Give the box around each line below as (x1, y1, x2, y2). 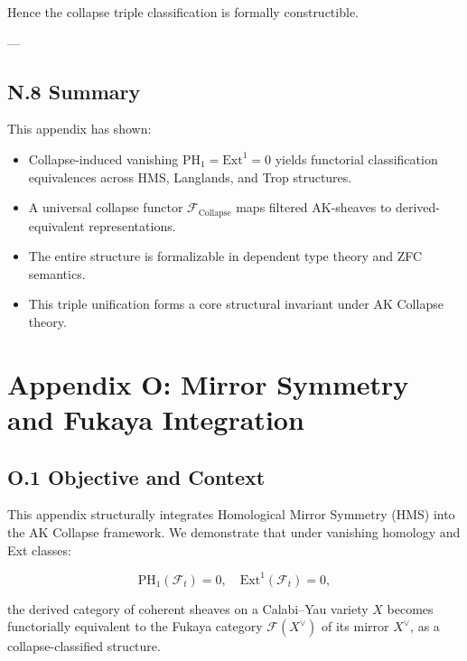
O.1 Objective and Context (7, 462, 266, 490)
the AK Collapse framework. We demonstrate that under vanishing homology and (7, 522, 461, 541)
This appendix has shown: (7, 119, 152, 138)
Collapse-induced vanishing (28, 149, 179, 168)
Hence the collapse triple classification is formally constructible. (7, 3, 359, 21)
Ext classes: (7, 540, 71, 559)
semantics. (28, 264, 86, 283)
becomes (387, 599, 434, 618)
